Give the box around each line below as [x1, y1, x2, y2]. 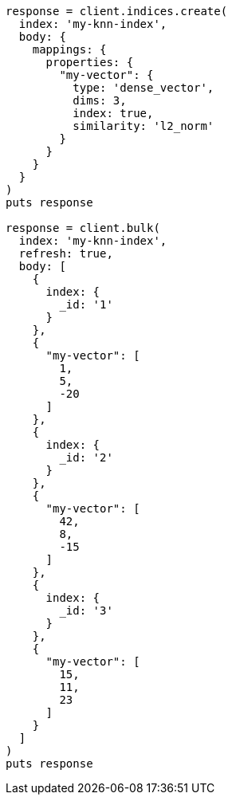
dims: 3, [73, 94, 127, 107]
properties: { [45, 56, 134, 69]
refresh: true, [18, 247, 113, 260]
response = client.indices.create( [6, 5, 228, 18]
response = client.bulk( [6, 222, 160, 234]
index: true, [73, 107, 154, 120]
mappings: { [32, 43, 107, 56]
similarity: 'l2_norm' [73, 120, 214, 132]
